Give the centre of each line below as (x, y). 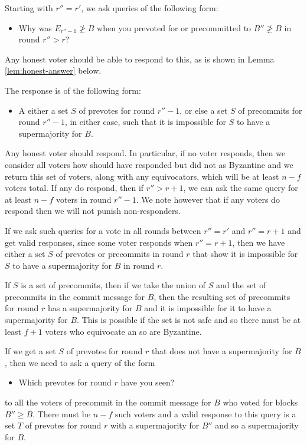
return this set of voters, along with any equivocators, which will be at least (142, 176)
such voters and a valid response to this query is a (205, 413)
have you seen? (148, 382)
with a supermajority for (155, 425)
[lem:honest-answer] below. (53, 70)
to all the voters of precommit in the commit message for (108, 402)
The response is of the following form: (73, 90)
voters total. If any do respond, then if (74, 188)
